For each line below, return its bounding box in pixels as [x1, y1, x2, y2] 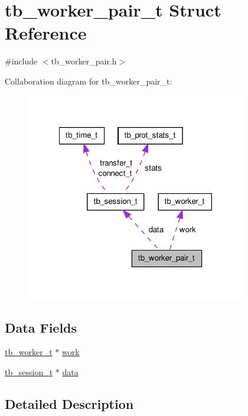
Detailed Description [5, 395, 134, 413]
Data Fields [5, 318, 77, 336]
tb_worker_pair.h [51, 55, 117, 67]
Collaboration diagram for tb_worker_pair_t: [5, 74, 172, 87]
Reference [5, 21, 87, 45]
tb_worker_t [5, 346, 53, 358]
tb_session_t [5, 366, 53, 378]
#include [5, 55, 38, 67]
